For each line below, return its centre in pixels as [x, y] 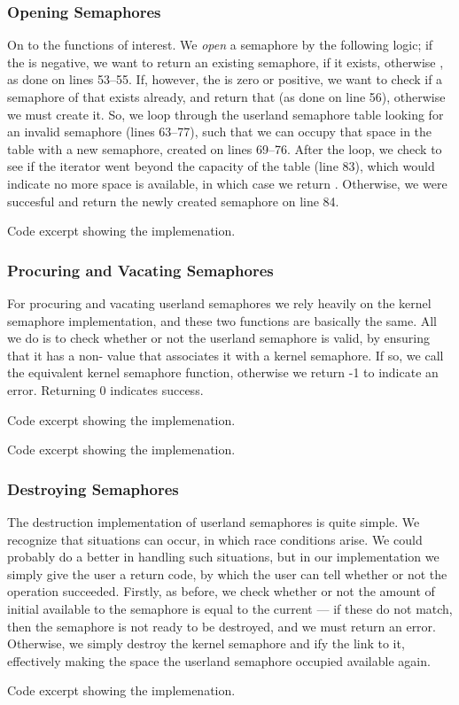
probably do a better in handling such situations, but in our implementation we [223, 557]
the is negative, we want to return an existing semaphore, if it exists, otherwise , [226, 62]
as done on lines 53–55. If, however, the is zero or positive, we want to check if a [225, 79]
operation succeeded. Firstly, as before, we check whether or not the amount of [221, 591]
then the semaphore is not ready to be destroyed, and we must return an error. [222, 626]
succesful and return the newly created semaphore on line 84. [173, 201]
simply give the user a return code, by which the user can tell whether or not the [227, 573]
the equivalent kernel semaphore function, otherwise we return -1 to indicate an [223, 372]
